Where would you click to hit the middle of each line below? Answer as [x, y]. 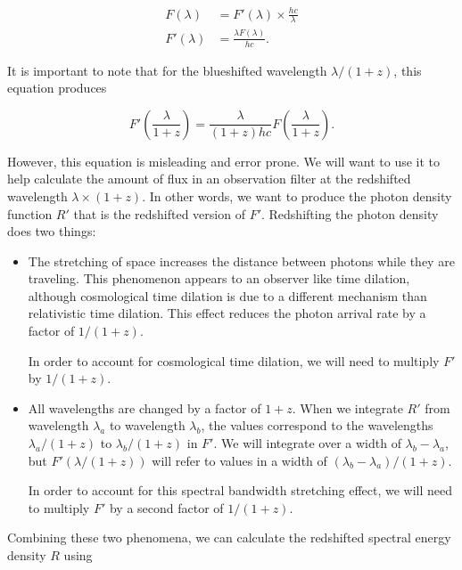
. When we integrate [347, 407]
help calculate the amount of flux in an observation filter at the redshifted [209, 179]
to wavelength [147, 425]
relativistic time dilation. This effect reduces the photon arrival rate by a [227, 313]
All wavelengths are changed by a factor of [144, 407]
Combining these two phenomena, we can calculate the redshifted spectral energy [229, 537]
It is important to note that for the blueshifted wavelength [167, 70]
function [30, 213]
